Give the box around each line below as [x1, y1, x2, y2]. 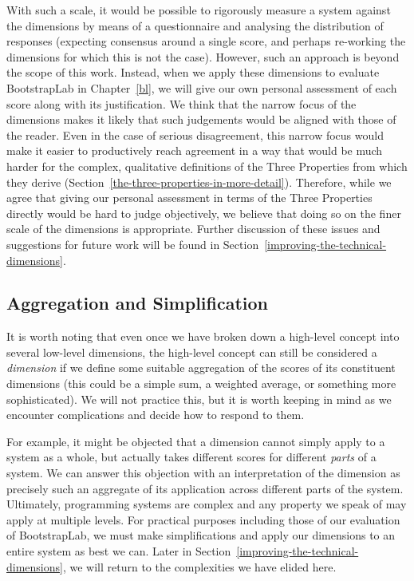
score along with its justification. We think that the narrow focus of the [6, 95, 357, 112]
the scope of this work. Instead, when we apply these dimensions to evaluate [6, 64, 380, 81]
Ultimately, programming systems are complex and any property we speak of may [6, 496, 407, 512]
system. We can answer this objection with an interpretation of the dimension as [6, 464, 400, 481]
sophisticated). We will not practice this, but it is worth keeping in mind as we [6, 390, 392, 407]
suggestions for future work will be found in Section [6, 235, 259, 252]
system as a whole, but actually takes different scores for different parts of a [6, 449, 377, 465]
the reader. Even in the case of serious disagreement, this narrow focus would [6, 126, 384, 143]
